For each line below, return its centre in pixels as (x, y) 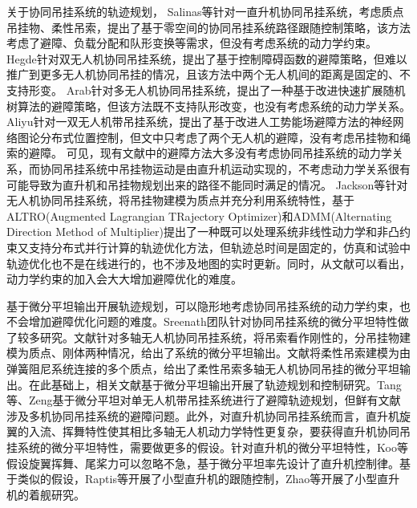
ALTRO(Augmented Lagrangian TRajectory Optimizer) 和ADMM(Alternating (199, 215)
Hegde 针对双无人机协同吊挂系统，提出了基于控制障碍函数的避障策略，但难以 (207, 58)
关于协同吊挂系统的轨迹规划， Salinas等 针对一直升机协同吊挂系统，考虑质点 (205, 11)
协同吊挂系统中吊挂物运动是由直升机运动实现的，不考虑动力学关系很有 (225, 168)
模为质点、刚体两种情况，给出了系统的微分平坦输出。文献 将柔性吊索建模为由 (208, 353)
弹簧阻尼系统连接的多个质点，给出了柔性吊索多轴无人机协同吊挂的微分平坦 (203, 369)
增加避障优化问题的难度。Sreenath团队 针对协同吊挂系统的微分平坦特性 (213, 321)
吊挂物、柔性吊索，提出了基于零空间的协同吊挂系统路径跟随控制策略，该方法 (208, 27)
